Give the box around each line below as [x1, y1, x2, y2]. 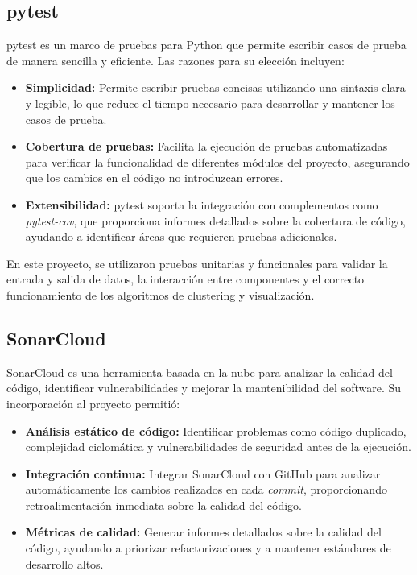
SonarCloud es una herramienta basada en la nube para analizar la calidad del [6, 363, 393, 380]
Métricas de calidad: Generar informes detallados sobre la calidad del [25, 523, 382, 540]
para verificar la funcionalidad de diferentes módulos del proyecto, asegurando [25, 153, 410, 170]
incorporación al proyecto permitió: [6, 395, 180, 412]
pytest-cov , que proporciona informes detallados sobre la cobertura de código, [25, 212, 406, 229]
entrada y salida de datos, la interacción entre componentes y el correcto [6, 271, 365, 287]
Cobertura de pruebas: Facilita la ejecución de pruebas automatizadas [25, 138, 388, 155]
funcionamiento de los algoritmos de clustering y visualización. [6, 286, 315, 303]
